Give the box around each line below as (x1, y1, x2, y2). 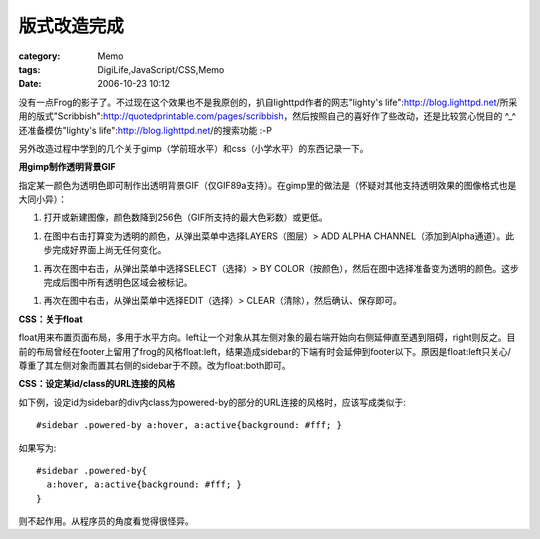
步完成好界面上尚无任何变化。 (43, 244, 167, 256)
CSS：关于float (18, 313, 84, 325)
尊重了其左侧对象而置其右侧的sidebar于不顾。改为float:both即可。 (18, 359, 291, 371)
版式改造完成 (18, 15, 125, 37)
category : (18, 50, 61, 62)
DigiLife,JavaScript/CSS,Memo (97, 63, 225, 75)
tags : (18, 63, 41, 75)
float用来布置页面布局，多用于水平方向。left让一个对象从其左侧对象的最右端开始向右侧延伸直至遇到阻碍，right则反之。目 (18, 331, 516, 344)
